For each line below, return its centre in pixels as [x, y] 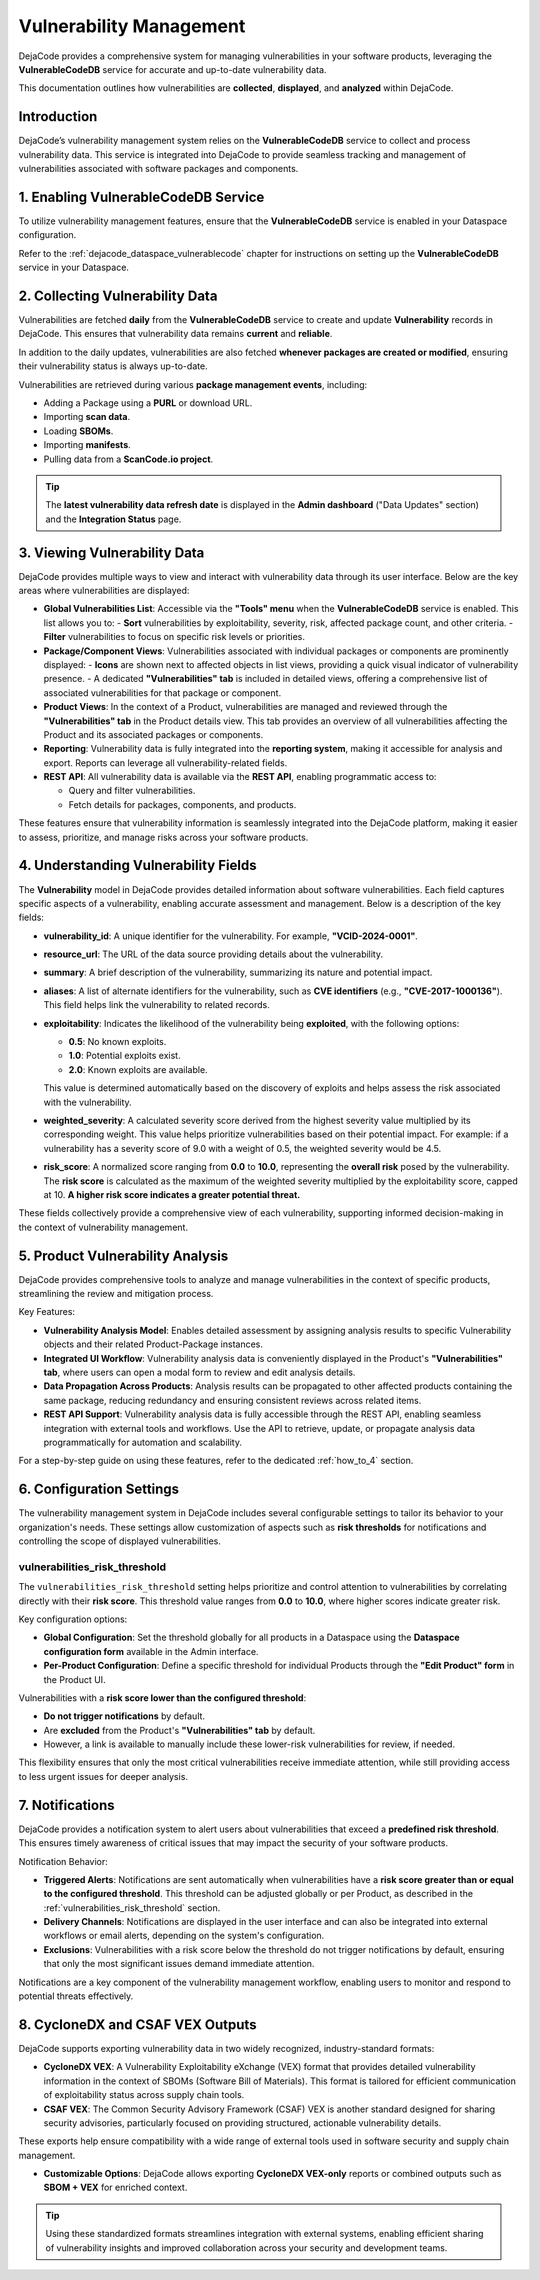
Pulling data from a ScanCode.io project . [128, 459]
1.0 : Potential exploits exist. [124, 1056]
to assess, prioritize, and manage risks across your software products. [163, 837]
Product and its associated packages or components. [153, 734]
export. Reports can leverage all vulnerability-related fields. [165, 762]
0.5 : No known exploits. [117, 1042]
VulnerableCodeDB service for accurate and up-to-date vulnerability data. [172, 69]
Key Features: [46, 1312]
